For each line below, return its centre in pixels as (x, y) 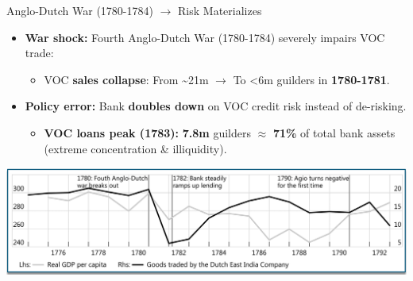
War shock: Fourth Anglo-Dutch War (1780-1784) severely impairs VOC (205, 37)
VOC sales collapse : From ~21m (126, 79)
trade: (39, 53)
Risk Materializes (220, 10)
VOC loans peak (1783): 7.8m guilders (147, 132)
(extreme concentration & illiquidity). (135, 148)
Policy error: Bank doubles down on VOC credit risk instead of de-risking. (216, 106)
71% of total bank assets (334, 132)
